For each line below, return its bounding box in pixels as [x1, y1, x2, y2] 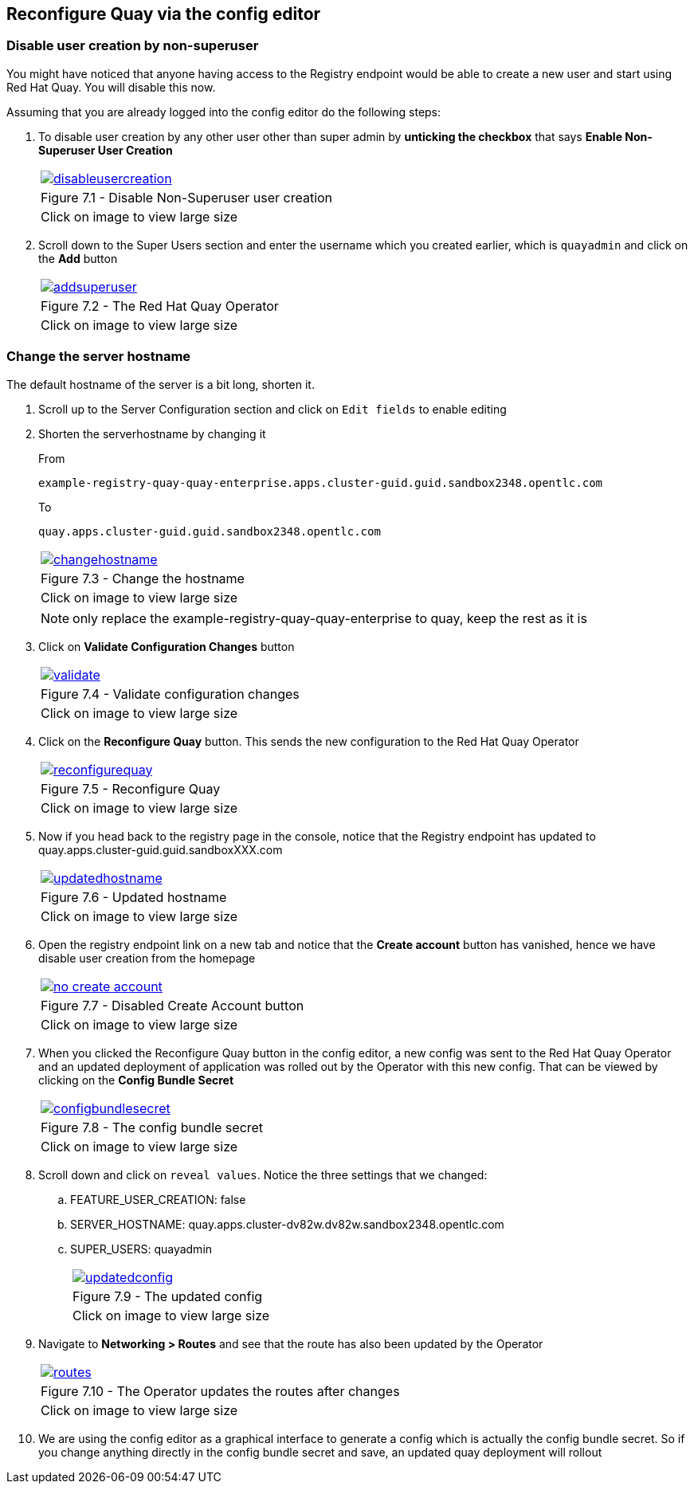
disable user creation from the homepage [38, 951, 256, 965]
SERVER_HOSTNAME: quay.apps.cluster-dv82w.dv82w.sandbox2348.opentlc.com [70, 1217, 504, 1231]
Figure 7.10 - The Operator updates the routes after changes [41, 1382, 400, 1399]
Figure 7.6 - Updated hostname [41, 888, 227, 905]
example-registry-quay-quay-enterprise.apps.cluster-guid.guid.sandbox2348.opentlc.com [38, 476, 603, 489]
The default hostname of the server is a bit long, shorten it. [6, 377, 315, 391]
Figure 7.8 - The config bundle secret [41, 1119, 264, 1135]
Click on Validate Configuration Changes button [38, 639, 295, 653]
